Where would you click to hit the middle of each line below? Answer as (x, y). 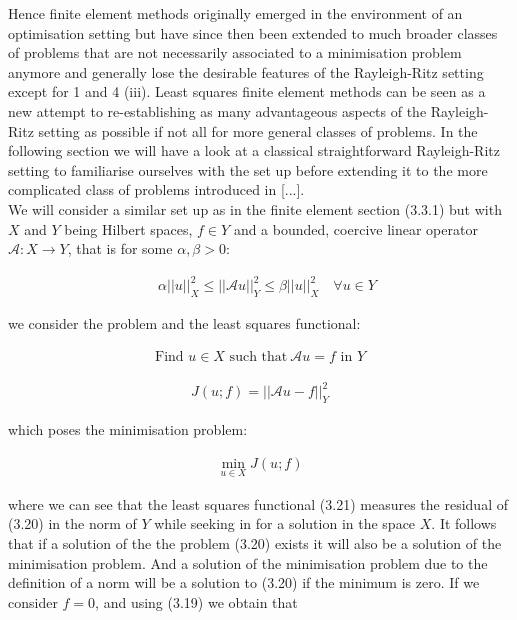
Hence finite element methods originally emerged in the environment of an (235, 13)
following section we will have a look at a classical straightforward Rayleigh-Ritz (254, 150)
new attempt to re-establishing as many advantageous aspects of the (217, 110)
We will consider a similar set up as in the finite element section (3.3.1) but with (255, 208)
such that (258, 356)
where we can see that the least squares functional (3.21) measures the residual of (258, 503)
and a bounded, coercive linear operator (355, 228)
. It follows (464, 523)
